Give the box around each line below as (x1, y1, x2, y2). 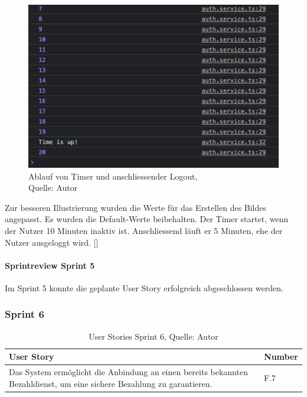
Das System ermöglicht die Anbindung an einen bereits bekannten (9, 366, 248, 378)
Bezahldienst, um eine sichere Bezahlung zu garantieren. (9, 377, 213, 389)
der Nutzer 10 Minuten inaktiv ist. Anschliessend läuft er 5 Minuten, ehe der (5, 224, 283, 236)
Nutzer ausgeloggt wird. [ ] (5, 236, 99, 248)
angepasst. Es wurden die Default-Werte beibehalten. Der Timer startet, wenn (5, 213, 289, 225)
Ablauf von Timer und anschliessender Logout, (28, 170, 198, 182)
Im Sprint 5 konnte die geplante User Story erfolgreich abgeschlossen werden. (5, 281, 283, 294)
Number (264, 350, 298, 363)
